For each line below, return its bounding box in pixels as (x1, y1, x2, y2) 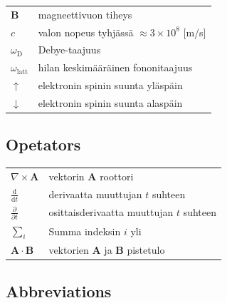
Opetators (6, 133, 81, 155)
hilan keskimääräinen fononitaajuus (38, 60, 193, 75)
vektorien (48, 242, 89, 257)
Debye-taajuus (38, 42, 101, 57)
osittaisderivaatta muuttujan (48, 205, 174, 220)
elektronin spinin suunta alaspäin (38, 95, 183, 110)
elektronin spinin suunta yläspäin (38, 78, 183, 93)
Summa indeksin (48, 223, 121, 238)
